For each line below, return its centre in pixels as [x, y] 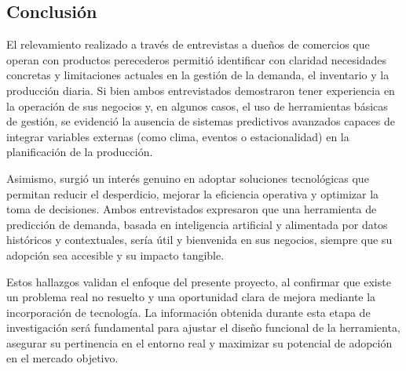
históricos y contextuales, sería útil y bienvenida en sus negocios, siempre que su [199, 240]
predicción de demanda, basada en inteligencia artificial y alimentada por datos [197, 224]
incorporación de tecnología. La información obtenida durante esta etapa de [188, 312]
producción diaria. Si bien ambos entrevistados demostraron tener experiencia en [201, 90]
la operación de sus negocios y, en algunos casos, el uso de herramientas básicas [197, 105]
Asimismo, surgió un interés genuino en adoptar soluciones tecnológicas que [188, 178]
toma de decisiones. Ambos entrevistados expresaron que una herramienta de [192, 209]
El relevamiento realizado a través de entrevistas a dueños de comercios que [188, 44]
